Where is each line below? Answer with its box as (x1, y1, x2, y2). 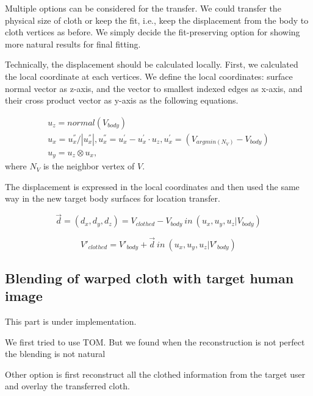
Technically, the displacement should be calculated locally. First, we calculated (5, 58, 298, 71)
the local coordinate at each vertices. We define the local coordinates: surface (5, 69, 293, 82)
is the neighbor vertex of (43, 160, 135, 172)
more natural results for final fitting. (5, 37, 141, 50)
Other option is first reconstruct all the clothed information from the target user (5, 367, 306, 380)
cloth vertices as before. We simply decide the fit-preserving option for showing (5, 26, 300, 38)
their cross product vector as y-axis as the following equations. (5, 94, 239, 107)
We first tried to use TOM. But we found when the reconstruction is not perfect (5, 335, 305, 348)
